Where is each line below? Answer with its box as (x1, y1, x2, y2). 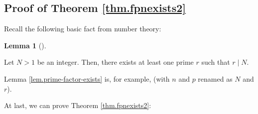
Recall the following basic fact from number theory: (4, 23, 161, 34)
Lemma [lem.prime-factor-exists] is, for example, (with (4, 73, 170, 84)
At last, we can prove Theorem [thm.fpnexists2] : (4, 100, 151, 111)
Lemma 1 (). (4, 40, 46, 50)
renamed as (198, 73, 233, 84)
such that (201, 57, 230, 67)
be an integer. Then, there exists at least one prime (37, 57, 194, 67)
